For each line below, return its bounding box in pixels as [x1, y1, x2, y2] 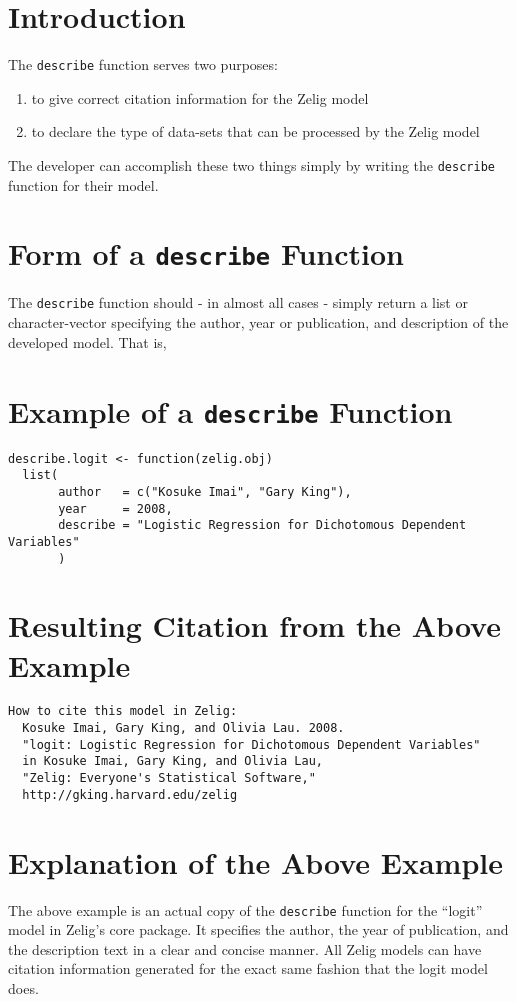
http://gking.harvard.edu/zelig [22, 787, 238, 802]
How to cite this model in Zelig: [8, 704, 238, 719]
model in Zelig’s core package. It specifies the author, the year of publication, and [8, 919, 509, 940]
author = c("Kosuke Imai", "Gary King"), [58, 484, 352, 499]
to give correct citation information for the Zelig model [31, 87, 369, 108]
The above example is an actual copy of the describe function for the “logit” [8, 899, 483, 920]
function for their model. [8, 174, 159, 195]
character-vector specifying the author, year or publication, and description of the [8, 312, 509, 333]
